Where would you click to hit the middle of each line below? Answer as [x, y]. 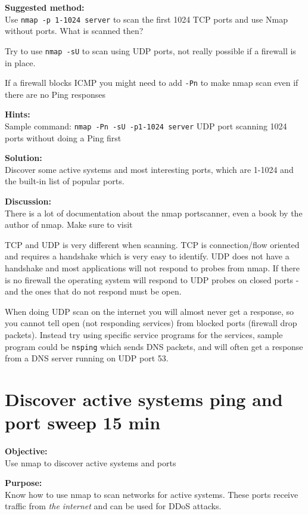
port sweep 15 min [83, 422]
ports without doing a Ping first [63, 137]
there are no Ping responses [55, 94]
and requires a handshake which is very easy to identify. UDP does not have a [147, 256]
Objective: [26, 451]
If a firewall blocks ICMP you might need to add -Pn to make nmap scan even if [152, 83]
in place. [20, 62]
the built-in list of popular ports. [65, 181]
